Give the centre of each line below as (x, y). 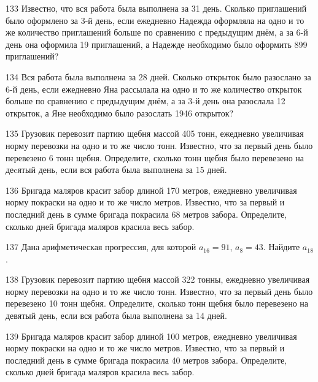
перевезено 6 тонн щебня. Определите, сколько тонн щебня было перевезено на (155, 157)
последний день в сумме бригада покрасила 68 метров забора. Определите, (146, 214)
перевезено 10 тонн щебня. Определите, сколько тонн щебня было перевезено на (157, 303)
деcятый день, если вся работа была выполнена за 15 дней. (116, 170)
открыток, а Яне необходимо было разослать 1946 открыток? (120, 113)
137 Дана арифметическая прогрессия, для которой (101, 247)
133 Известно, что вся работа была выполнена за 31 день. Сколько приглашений (156, 8)
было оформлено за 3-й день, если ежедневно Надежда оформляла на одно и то (155, 20)
